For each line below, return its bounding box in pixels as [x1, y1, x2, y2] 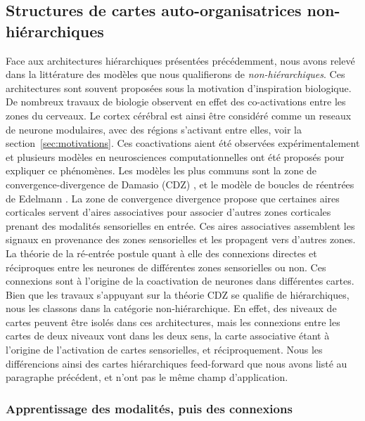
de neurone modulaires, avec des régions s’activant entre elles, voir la [6, 122, 302, 136]
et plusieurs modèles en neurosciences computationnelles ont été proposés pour [6, 149, 345, 164]
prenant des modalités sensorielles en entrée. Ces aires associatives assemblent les [6, 218, 355, 233]
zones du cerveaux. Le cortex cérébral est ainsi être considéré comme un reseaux [6, 108, 352, 122]
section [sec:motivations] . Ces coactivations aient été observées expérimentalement [6, 136, 360, 150]
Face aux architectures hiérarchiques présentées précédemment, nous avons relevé [6, 53, 355, 67]
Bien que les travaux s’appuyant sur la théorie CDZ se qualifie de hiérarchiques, [6, 287, 350, 302]
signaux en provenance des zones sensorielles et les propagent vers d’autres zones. [6, 232, 356, 247]
